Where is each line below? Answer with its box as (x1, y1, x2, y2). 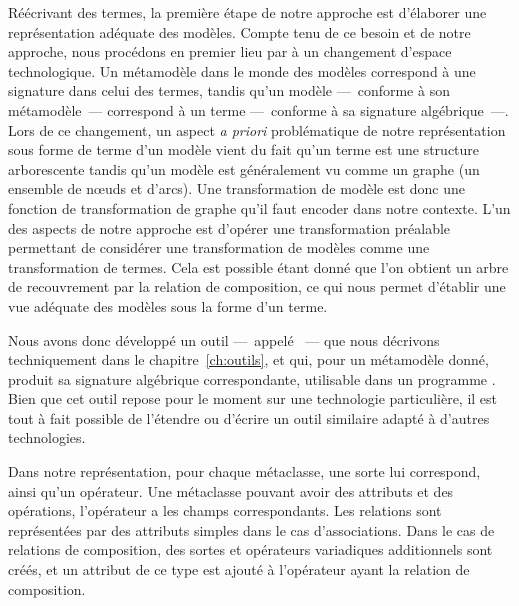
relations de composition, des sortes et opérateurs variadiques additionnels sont (8, 539, 493, 560)
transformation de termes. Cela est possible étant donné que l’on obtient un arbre (8, 256, 509, 277)
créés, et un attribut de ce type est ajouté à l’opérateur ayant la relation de (8, 559, 470, 580)
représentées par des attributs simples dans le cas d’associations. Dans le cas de (8, 519, 495, 540)
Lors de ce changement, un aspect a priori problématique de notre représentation (8, 119, 506, 140)
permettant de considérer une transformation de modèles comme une (8, 237, 430, 258)
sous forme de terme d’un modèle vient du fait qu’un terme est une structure (8, 139, 480, 160)
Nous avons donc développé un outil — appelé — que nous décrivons (8, 329, 440, 350)
